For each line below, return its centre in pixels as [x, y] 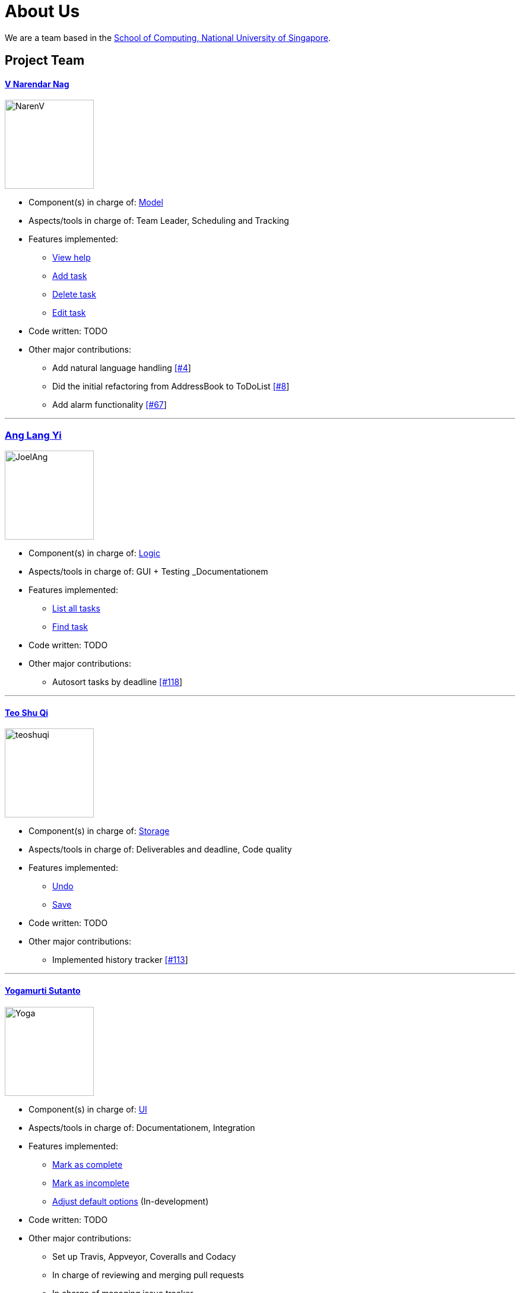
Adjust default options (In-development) [131, 1201]
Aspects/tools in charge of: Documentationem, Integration [142, 1127]
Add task [70, 276]
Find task [70, 627]
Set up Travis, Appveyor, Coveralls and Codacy [144, 1256]
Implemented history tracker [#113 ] [120, 960]
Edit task [69, 313]
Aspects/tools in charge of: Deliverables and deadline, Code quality [160, 850]
